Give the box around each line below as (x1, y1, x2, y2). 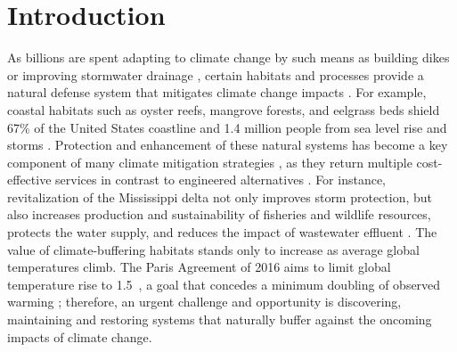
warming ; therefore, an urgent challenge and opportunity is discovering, (7, 292, 402, 311)
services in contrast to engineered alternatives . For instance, (55, 170, 387, 189)
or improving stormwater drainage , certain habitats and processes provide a (7, 65, 424, 84)
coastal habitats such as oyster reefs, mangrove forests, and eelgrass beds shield (7, 100, 440, 119)
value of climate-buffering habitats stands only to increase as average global (7, 240, 420, 258)
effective (7, 170, 52, 189)
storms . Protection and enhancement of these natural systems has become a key (7, 135, 448, 154)
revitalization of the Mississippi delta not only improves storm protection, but (7, 187, 433, 206)
